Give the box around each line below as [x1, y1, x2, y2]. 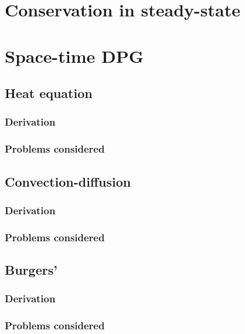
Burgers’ [5, 261, 57, 279]
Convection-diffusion [5, 172, 131, 190]
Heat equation [5, 84, 93, 102]
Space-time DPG [5, 43, 144, 68]
